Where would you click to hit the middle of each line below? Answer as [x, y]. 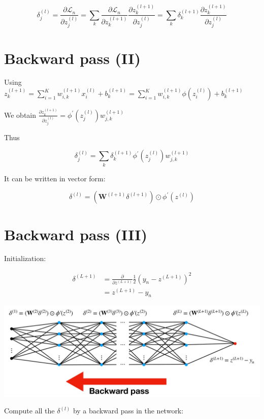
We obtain [20, 115]
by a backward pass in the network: [128, 411]
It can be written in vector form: [55, 178]
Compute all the [29, 411]
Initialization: [25, 258]
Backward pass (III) [76, 234]
